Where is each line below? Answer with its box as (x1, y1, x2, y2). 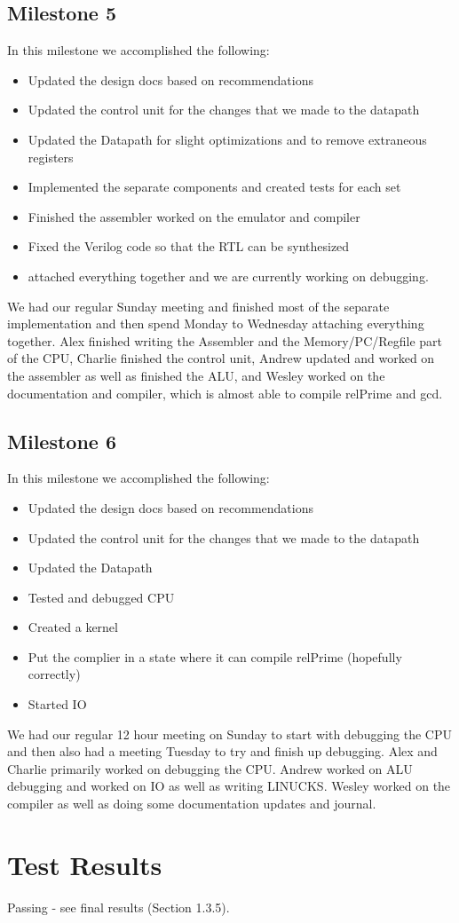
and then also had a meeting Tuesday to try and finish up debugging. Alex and (7, 742, 438, 761)
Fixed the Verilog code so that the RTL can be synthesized (28, 237, 350, 256)
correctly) (28, 665, 81, 683)
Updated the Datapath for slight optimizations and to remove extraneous (28, 130, 427, 148)
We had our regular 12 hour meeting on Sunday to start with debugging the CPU (7, 724, 453, 743)
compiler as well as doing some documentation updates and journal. (7, 794, 376, 813)
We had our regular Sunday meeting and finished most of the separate (7, 296, 390, 315)
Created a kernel (28, 618, 118, 636)
